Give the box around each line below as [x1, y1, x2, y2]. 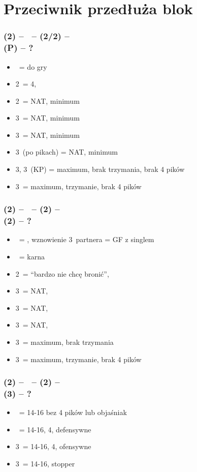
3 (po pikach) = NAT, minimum [15, 146, 118, 157]
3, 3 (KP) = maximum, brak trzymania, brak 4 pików [15, 164, 185, 174]
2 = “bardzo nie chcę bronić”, [15, 268, 109, 279]
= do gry [19, 61, 47, 72]
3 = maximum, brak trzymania [15, 336, 114, 347]
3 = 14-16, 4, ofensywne [15, 441, 91, 452]
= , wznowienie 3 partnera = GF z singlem [19, 234, 154, 245]
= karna [19, 251, 45, 261]
